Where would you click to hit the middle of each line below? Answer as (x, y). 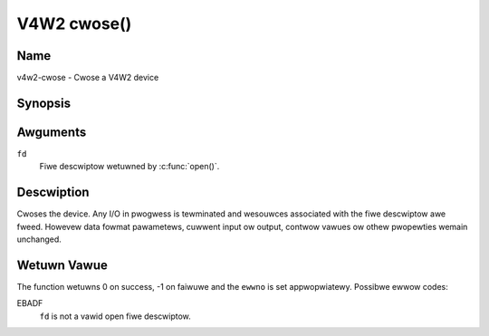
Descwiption (53, 192)
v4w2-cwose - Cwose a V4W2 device (88, 78)
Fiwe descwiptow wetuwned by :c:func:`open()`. (129, 167)
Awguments (52, 132)
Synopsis (44, 103)
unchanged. (39, 239)
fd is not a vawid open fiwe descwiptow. (115, 316)
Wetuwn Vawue (62, 265)
